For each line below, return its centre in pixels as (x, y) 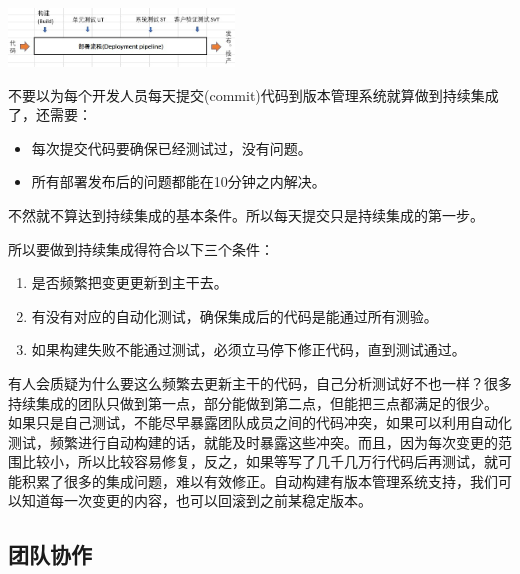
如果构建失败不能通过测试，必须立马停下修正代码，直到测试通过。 (248, 349)
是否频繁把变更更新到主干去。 (129, 282)
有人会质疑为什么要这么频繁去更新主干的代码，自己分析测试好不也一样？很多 (260, 382)
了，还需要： (50, 114)
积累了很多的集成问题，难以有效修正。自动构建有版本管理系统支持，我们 (259, 480)
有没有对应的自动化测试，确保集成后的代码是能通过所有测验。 (234, 315)
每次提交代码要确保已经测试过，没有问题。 (171, 147)
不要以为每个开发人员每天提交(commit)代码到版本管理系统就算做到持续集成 (253, 94)
